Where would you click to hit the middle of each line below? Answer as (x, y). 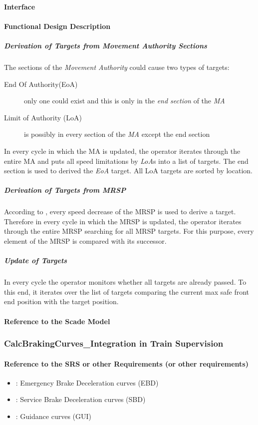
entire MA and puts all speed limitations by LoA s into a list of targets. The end (126, 161)
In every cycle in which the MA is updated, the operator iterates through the (122, 151)
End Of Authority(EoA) (41, 84)
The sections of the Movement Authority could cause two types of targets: (117, 67)
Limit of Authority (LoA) (43, 117)
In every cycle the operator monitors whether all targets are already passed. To (125, 282)
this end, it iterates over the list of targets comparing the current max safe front (127, 291)
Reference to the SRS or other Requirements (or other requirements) (126, 363)
